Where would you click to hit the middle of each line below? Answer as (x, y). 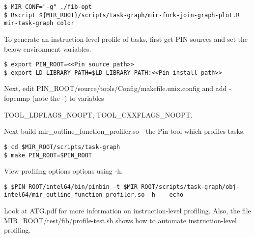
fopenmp (17, 98)
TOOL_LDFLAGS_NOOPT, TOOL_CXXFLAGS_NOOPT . (98, 114)
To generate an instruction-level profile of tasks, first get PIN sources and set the (126, 39)
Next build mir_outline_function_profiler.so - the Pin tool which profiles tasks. (125, 131)
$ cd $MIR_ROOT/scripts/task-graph (62, 147)
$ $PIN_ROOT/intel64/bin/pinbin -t (62, 187)
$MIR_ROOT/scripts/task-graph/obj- (182, 187)
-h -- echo (166, 195)
